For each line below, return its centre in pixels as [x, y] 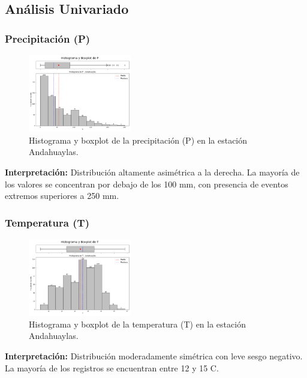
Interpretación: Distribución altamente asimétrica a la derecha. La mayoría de [152, 172]
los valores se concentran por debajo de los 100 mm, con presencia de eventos [147, 184]
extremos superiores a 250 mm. [62, 196]
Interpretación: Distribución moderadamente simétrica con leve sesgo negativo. [154, 355]
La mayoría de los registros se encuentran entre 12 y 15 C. [112, 367]
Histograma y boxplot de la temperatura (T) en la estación [137, 324]
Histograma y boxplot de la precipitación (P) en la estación [138, 140]
